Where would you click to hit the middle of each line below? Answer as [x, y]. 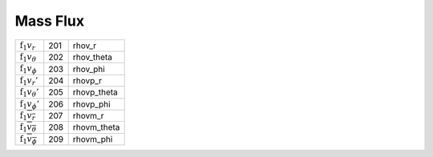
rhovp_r [87, 80]
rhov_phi [89, 69]
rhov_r [85, 46]
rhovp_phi [92, 104]
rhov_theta [92, 58]
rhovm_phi [93, 139]
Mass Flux [50, 21]
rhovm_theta [96, 127]
